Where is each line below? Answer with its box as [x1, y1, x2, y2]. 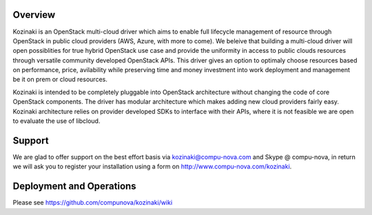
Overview [12, 9, 56, 21]
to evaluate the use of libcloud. [12, 117, 101, 125]
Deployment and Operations [12, 181, 137, 192]
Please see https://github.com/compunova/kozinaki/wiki [12, 199, 173, 207]
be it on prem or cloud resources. [12, 76, 108, 84]
